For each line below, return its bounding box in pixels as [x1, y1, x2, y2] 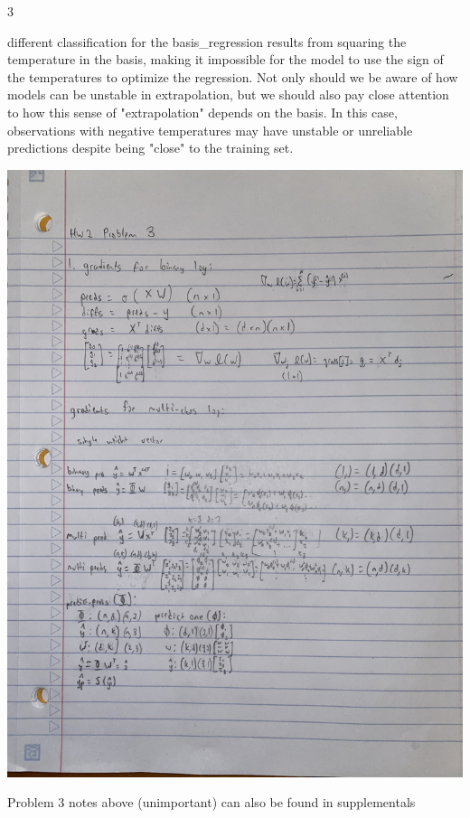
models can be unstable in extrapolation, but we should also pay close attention [7, 85, 449, 104]
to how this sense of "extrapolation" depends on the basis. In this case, [7, 102, 398, 121]
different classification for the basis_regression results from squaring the [7, 32, 407, 51]
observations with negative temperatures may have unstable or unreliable [7, 120, 413, 139]
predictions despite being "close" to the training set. [7, 138, 294, 157]
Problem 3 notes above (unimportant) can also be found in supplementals [7, 793, 416, 812]
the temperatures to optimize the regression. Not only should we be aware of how [7, 67, 458, 86]
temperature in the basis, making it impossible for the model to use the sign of [7, 50, 444, 69]
